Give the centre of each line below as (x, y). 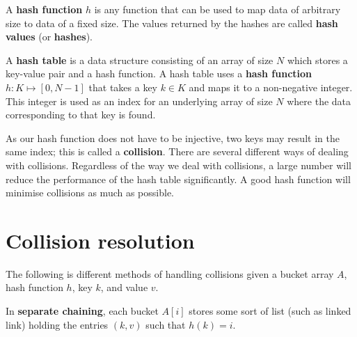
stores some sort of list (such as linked (270, 311)
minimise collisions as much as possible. (90, 193)
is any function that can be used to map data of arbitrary (217, 9)
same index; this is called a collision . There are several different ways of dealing (177, 151)
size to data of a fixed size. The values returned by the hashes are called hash (172, 23)
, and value (124, 287)
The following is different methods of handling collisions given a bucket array (170, 273)
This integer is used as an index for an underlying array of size (139, 101)
